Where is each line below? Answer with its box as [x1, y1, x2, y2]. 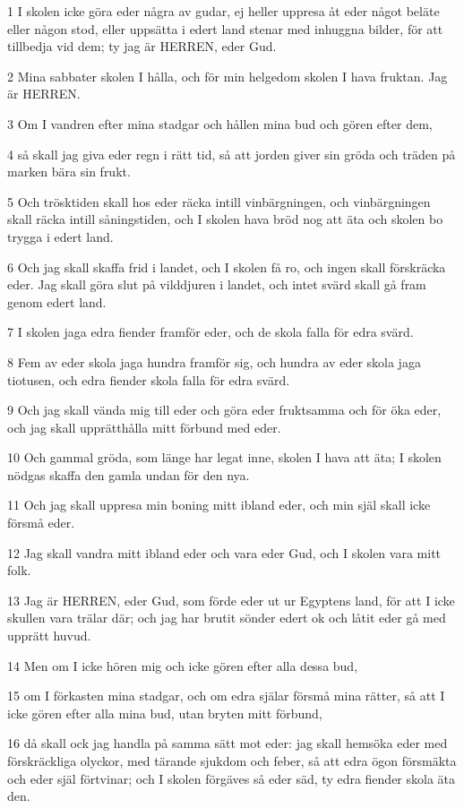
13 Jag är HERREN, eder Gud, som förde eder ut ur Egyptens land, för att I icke [7, 590, 455, 609]
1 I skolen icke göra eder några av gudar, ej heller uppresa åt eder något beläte [7, 2, 440, 20]
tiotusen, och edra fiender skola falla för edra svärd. [7, 370, 290, 389]
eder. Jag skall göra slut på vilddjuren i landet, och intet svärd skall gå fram [7, 275, 426, 294]
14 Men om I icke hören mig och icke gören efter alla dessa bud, [7, 656, 358, 675]
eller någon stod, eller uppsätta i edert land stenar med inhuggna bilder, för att [7, 19, 443, 38]
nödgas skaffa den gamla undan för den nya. [7, 465, 250, 484]
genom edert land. [7, 292, 107, 311]
